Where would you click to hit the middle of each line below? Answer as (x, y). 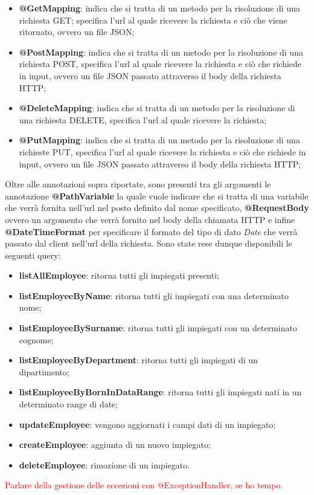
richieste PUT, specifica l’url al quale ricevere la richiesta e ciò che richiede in (162, 151)
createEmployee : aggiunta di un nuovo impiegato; (115, 445)
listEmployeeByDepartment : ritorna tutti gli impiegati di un (138, 360)
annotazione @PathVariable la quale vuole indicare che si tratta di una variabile (157, 196)
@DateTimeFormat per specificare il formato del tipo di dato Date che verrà (151, 231)
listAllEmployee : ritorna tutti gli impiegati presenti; (119, 275)
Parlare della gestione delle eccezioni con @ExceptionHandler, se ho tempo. (144, 485)
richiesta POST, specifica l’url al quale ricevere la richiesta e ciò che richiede (160, 64)
